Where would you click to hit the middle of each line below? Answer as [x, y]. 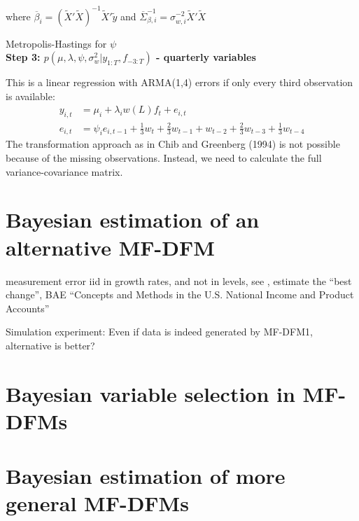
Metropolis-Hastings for [56, 43]
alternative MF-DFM [110, 247]
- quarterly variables [206, 57]
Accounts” [28, 308]
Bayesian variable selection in [150, 393]
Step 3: [23, 57]
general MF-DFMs [97, 503]
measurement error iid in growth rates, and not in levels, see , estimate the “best [179, 280]
